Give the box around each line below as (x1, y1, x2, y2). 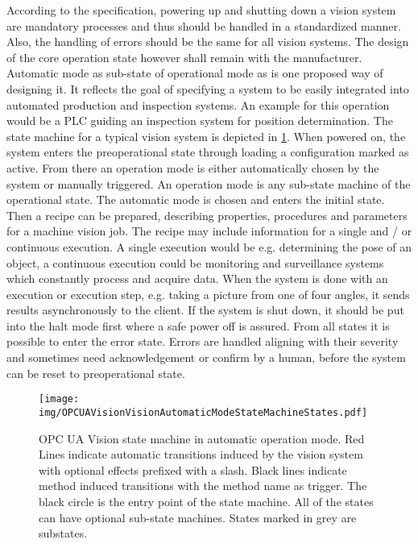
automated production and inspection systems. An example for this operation (6, 96, 390, 113)
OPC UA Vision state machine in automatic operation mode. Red (39, 430, 365, 446)
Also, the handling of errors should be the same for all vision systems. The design (6, 33, 409, 50)
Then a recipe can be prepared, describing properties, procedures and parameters (6, 206, 408, 223)
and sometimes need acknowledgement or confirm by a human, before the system (6, 349, 406, 366)
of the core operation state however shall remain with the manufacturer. (6, 48, 362, 65)
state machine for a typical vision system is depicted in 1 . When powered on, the (6, 127, 406, 144)
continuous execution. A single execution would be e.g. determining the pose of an (6, 238, 412, 255)
